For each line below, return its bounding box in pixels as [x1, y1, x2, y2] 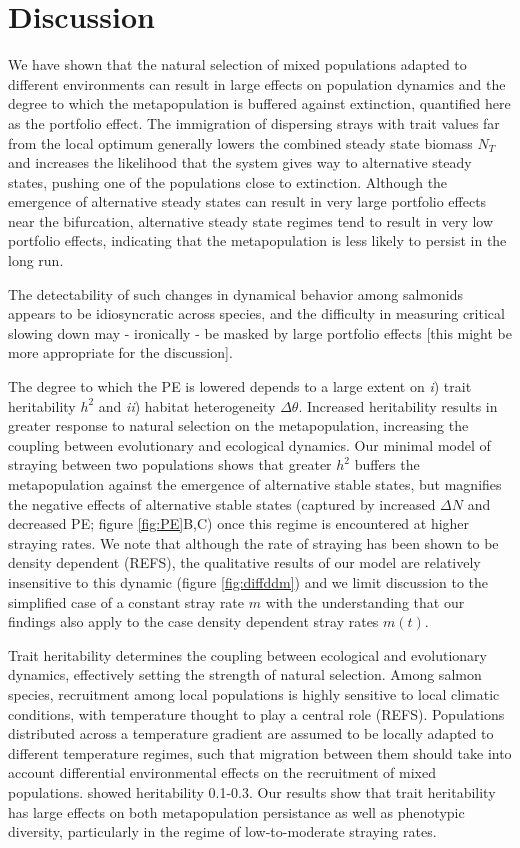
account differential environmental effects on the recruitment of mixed [8, 762, 436, 783]
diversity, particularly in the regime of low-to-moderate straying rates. [8, 821, 437, 842]
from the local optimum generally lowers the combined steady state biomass [8, 132, 473, 153]
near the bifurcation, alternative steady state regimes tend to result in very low [8, 210, 494, 231]
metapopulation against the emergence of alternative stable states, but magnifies [8, 474, 502, 494]
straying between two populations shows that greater [8, 454, 332, 475]
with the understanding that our [265, 591, 465, 612]
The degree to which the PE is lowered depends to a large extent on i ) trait [8, 376, 472, 397]
